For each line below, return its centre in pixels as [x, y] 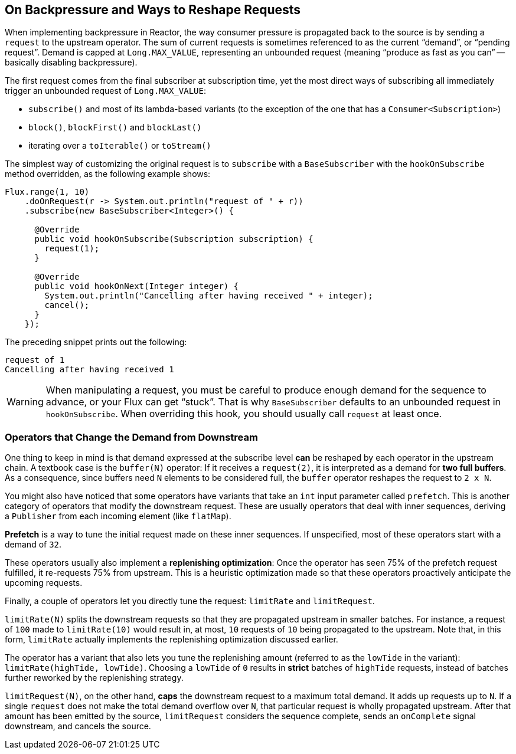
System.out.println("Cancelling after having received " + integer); [209, 296]
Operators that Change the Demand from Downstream [131, 437]
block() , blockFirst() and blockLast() [115, 127]
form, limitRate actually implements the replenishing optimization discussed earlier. [172, 640]
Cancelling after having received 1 [89, 370]
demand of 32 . [33, 545]
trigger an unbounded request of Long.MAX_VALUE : [105, 91]
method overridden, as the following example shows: [108, 174]
